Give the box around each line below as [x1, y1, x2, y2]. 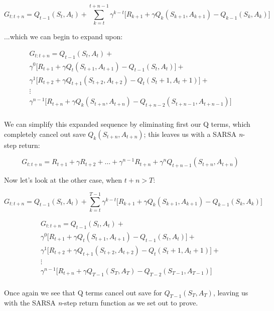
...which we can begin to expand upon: [4, 31, 123, 42]
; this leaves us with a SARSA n [144, 128, 243, 139]
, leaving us [213, 287, 248, 297]
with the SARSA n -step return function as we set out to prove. [4, 297, 198, 308]
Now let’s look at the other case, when [4, 175, 122, 185]
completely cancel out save [4, 128, 86, 139]
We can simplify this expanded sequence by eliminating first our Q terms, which [4, 119, 250, 129]
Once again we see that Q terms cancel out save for [4, 287, 162, 297]
